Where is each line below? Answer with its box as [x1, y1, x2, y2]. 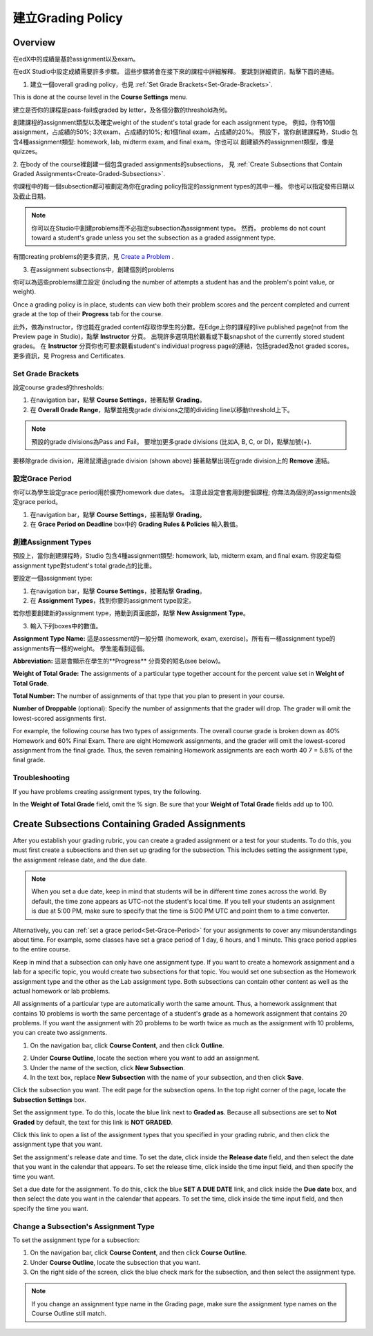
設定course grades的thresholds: [12, 383, 104, 391]
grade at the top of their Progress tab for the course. [12, 310, 164, 318]
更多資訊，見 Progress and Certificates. [12, 351, 126, 360]
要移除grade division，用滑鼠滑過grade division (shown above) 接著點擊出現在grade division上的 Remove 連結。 [12, 456, 334, 465]
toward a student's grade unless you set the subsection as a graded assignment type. [31, 233, 276, 242]
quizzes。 [12, 147, 41, 155]
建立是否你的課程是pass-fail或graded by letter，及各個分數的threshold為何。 [12, 106, 231, 114]
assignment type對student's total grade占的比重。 [12, 561, 156, 570]
